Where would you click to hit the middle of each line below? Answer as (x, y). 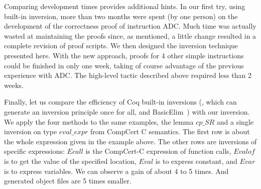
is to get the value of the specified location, (70, 161)
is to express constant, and (196, 161)
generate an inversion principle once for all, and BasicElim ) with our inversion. (127, 111)
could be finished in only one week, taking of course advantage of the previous (124, 65)
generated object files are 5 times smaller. (68, 181)
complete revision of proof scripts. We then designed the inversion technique (121, 45)
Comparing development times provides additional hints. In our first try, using (125, 6)
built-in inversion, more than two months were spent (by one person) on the (121, 16)
